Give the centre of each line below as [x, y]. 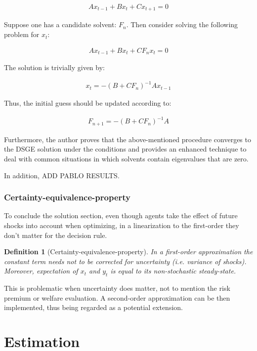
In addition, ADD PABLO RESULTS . [62, 175]
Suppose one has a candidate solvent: [60, 24]
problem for [22, 34]
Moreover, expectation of [41, 271]
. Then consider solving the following [182, 24]
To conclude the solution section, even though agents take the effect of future [121, 215]
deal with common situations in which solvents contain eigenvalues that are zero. [126, 159]
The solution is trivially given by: [54, 67]
